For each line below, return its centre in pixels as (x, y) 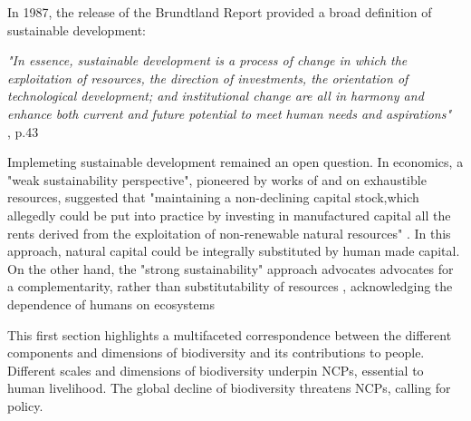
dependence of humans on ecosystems (111, 304)
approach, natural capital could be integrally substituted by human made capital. (234, 251)
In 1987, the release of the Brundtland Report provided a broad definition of (220, 12)
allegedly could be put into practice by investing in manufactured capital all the (229, 215)
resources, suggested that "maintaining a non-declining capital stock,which (213, 197)
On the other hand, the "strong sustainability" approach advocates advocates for (231, 268)
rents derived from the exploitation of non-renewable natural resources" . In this (229, 233)
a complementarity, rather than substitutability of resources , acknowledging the (230, 286)
